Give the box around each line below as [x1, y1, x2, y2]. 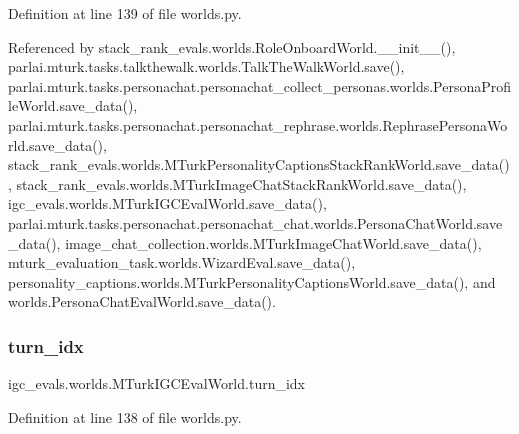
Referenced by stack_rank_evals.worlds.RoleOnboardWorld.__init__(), [8, 36, 456, 57]
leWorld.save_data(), [8, 95, 138, 116]
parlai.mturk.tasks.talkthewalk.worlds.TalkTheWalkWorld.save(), [8, 56, 405, 77]
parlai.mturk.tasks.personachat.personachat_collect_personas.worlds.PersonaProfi [8, 75, 512, 96]
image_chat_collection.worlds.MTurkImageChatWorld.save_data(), [65, 232, 482, 253]
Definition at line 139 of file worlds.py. [8, 3, 242, 23]
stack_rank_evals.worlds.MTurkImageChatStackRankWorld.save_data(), [16, 173, 467, 194]
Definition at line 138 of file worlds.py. [8, 406, 242, 427]
